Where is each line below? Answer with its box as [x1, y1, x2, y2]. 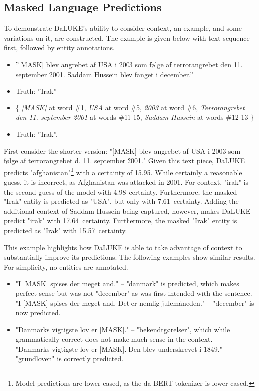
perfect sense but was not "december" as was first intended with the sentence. [15, 288, 252, 298]
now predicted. [15, 307, 61, 318]
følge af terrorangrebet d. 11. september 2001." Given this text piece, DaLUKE [4, 155, 245, 166]
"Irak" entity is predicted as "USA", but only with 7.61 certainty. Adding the [4, 196, 239, 206]
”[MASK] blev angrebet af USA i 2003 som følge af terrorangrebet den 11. [15, 59, 243, 69]
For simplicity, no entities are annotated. [4, 261, 128, 272]
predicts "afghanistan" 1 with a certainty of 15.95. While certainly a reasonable [4, 165, 242, 177]
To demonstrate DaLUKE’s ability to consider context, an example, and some [4, 23, 242, 33]
